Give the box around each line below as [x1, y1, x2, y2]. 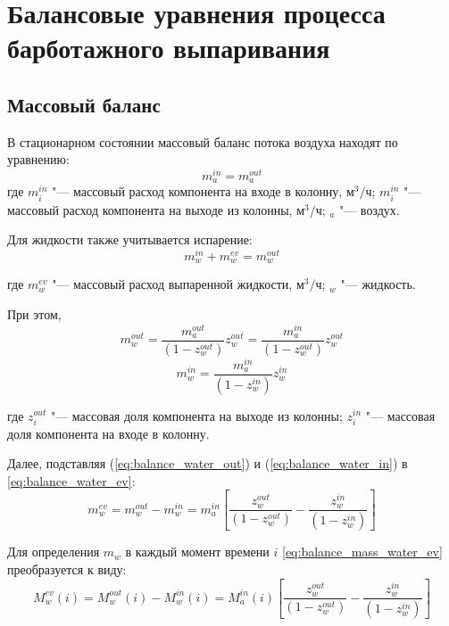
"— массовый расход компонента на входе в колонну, [52, 182, 343, 201]
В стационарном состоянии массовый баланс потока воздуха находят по [7, 132, 398, 151]
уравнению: [7, 150, 70, 169]
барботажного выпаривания [7, 29, 330, 66]
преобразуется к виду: [7, 559, 127, 578]
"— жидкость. [340, 275, 416, 293]
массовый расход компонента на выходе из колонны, [7, 200, 293, 218]
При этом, [7, 304, 62, 323]
